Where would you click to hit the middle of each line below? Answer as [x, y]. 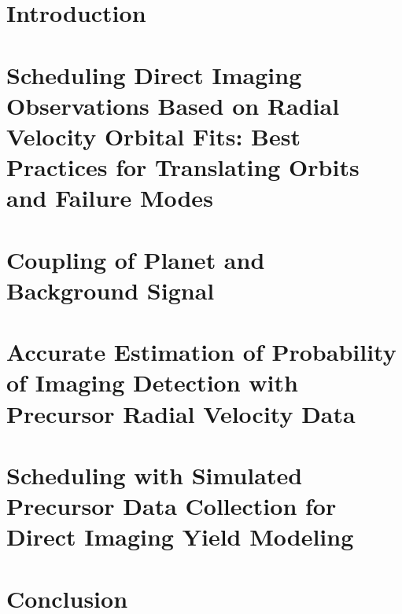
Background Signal [111, 290]
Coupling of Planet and [136, 259]
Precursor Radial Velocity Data [181, 413]
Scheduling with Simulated [155, 475]
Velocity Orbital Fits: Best [153, 136]
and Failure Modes [110, 198]
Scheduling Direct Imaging [154, 74]
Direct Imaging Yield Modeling [180, 537]
